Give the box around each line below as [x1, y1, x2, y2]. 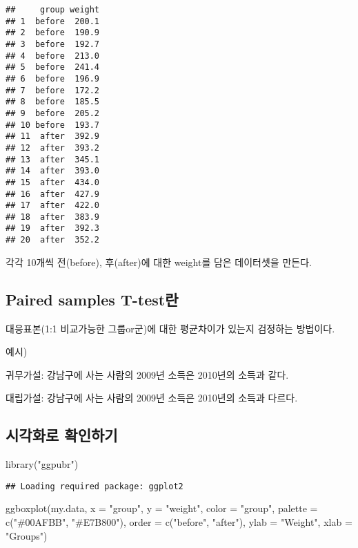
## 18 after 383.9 [6, 211, 100, 222]
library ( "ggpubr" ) [6, 457, 79, 471]
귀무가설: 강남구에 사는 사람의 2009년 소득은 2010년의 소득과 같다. [6, 367, 289, 381]
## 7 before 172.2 [6, 85, 100, 95]
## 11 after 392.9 [6, 131, 100, 142]
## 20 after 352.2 [6, 235, 100, 245]
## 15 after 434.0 [6, 177, 100, 187]
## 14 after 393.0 [6, 166, 100, 176]
